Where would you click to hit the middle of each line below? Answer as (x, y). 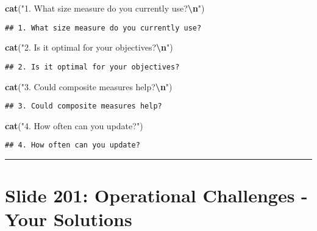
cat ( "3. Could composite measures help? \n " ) (89, 86)
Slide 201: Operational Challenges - (156, 195)
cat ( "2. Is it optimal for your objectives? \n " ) (89, 47)
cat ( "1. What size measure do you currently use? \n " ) (105, 8)
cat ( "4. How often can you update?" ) (74, 125)
